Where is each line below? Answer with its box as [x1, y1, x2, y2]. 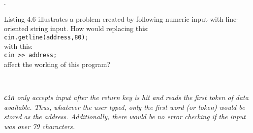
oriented [4, 23, 29, 33]
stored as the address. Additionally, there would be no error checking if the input [4, 111, 246, 122]
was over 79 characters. [4, 121, 75, 131]
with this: [4, 41, 33, 51]
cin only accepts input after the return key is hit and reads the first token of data [4, 92, 249, 102]
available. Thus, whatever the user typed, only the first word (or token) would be [4, 101, 245, 112]
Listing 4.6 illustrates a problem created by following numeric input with [4, 13, 223, 24]
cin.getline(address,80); [4, 33, 89, 41]
